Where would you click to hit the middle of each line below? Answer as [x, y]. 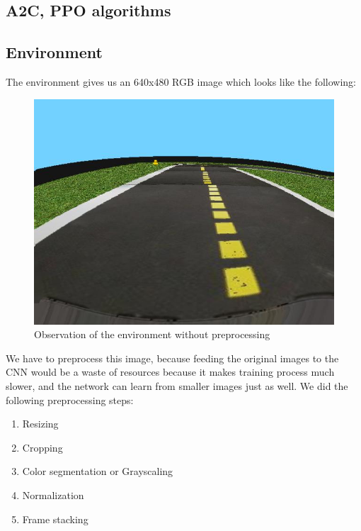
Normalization [53, 494]
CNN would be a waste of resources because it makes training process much [170, 372]
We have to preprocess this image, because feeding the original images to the [172, 358]
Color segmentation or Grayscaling [98, 471]
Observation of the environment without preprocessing [152, 334]
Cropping [42, 447]
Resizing [40, 424]
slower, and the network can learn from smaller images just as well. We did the [177, 385]
